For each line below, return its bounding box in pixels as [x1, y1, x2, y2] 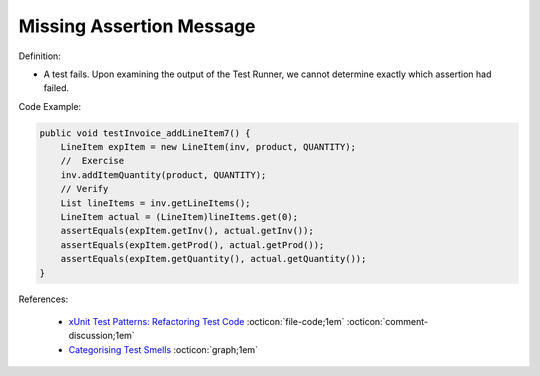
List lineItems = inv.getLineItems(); [60, 197, 251, 209]
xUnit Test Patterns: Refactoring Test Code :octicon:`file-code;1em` [68, 315, 345, 327]
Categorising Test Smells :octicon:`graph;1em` [68, 343, 259, 355]
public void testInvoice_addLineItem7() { [39, 127, 251, 139]
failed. [43, 82, 70, 94]
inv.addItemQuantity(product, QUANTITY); [60, 169, 267, 180]
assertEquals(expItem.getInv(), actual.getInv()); [60, 225, 314, 237]
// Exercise [60, 155, 125, 167]
